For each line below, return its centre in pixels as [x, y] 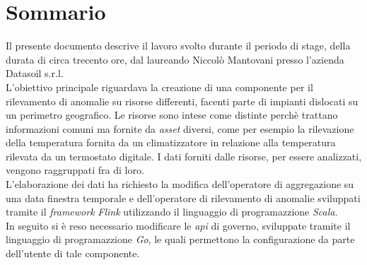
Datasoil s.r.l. [35, 73]
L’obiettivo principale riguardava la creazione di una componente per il [159, 87]
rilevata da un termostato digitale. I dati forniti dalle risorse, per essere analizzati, [184, 156]
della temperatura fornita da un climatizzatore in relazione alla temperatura [171, 142]
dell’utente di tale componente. [73, 253]
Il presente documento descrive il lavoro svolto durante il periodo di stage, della [178, 46]
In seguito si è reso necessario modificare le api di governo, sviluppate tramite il [178, 225]
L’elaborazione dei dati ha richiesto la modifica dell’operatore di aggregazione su [180, 184]
